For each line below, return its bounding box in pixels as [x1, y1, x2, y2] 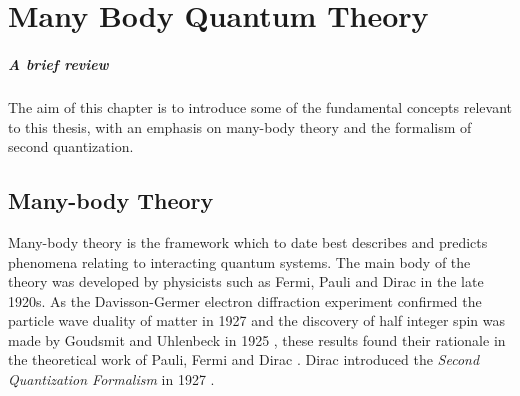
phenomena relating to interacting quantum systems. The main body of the [8, 251, 471, 272]
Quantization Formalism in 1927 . [8, 369, 215, 390]
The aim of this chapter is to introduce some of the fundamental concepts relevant [8, 96, 512, 117]
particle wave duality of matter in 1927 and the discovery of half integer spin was [8, 310, 505, 331]
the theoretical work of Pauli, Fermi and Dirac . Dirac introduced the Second [8, 349, 480, 370]
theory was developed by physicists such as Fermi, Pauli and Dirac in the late [8, 271, 484, 292]
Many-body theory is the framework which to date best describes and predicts [8, 231, 488, 252]
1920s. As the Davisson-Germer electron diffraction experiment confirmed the [8, 290, 482, 311]
